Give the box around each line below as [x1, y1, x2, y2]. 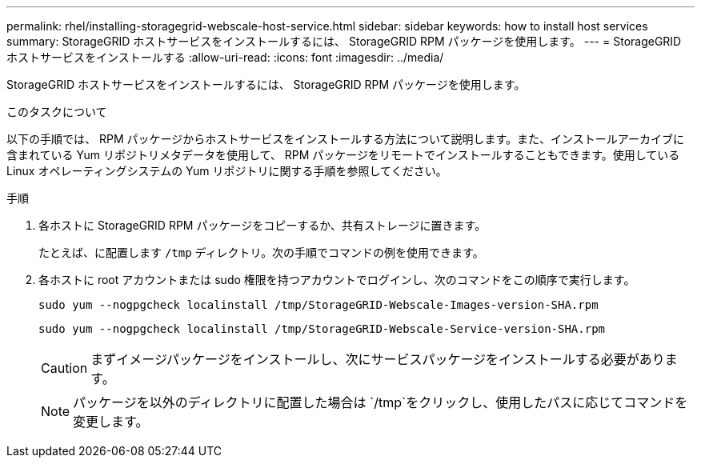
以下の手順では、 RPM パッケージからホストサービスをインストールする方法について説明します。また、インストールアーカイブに [6, 132, 684, 146]
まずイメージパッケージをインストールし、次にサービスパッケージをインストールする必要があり [90, 351, 665, 367]
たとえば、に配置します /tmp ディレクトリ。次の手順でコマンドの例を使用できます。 [38, 246, 484, 259]
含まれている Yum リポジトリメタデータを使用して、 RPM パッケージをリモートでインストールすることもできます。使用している [6, 148, 680, 162]
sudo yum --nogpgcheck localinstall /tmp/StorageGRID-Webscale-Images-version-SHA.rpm [38, 298, 599, 311]
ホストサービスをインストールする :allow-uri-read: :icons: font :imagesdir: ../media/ [6, 50, 444, 64]
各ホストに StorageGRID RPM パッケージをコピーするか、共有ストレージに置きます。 [38, 218, 487, 232]
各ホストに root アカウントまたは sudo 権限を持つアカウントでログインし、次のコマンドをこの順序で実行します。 [38, 273, 635, 286]
